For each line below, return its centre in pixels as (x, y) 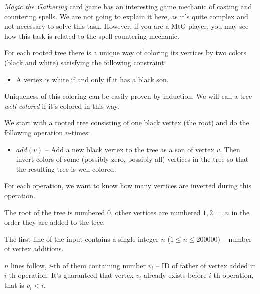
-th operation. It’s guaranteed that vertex (70, 275)
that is (14, 285)
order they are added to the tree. (55, 222)
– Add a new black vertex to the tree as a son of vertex (129, 149)
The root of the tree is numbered (55, 212)
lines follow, (29, 265)
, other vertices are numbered (156, 212)
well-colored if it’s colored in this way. (62, 106)
